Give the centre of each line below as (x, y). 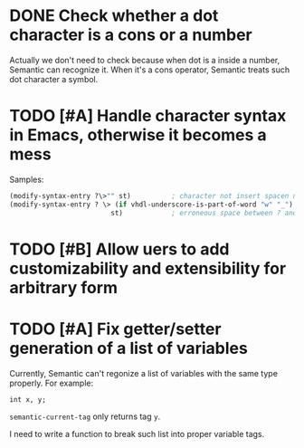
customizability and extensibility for (148, 268)
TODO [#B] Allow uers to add (119, 249)
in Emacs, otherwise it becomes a (138, 135)
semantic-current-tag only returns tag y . (85, 416)
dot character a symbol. (54, 79)
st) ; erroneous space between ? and (204, 213)
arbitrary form (64, 287)
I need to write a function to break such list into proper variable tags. (137, 434)
